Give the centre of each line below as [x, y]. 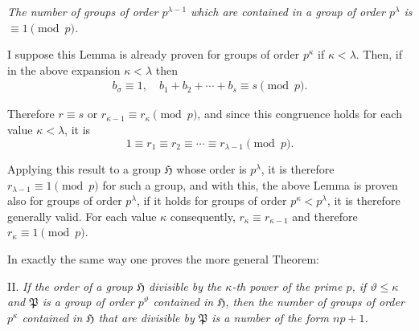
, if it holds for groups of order [212, 200]
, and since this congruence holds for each [300, 114]
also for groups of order [65, 200]
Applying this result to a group [84, 169]
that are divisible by [146, 317]
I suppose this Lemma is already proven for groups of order [154, 54]
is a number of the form [270, 317]
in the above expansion [64, 69]
